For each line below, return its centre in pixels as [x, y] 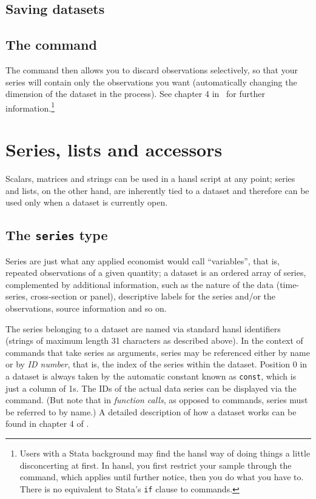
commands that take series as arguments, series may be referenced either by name [158, 352]
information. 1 [30, 107]
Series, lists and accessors [114, 149]
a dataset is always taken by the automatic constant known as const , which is [151, 376]
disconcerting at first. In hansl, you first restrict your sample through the [156, 465]
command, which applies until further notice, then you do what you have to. [162, 477]
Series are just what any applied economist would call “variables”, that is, [143, 260]
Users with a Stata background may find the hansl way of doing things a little [165, 453]
